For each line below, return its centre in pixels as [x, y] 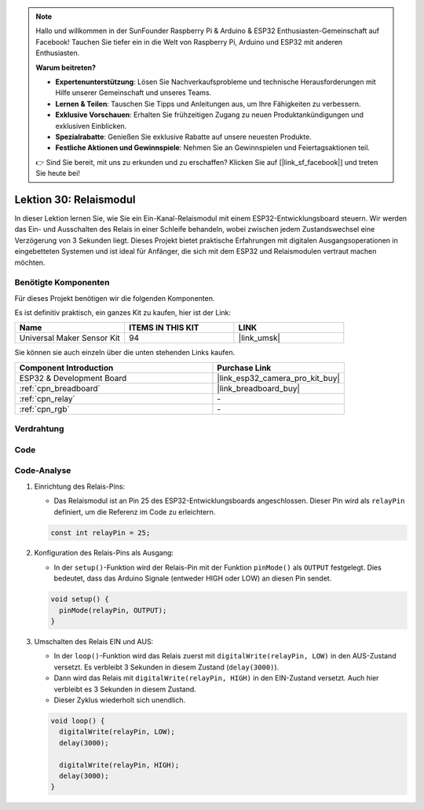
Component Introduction [66, 368]
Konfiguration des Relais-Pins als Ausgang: [104, 553]
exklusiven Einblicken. [91, 126]
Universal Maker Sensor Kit [70, 338]
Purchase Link [244, 368]
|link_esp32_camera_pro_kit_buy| [279, 378]
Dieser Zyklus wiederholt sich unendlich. [120, 700]
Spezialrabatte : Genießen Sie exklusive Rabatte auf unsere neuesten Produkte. [183, 137]
